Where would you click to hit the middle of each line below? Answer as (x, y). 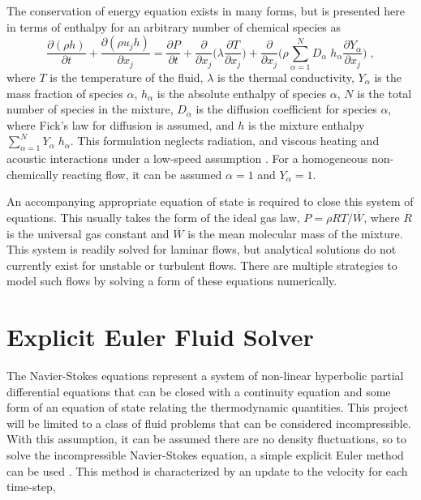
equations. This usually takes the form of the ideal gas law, (153, 217)
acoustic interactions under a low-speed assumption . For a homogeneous (187, 158)
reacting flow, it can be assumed (142, 174)
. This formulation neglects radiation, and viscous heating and (225, 141)
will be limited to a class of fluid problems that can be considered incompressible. (209, 423)
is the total (384, 93)
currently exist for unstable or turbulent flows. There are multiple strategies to (202, 265)
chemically (32, 174)
